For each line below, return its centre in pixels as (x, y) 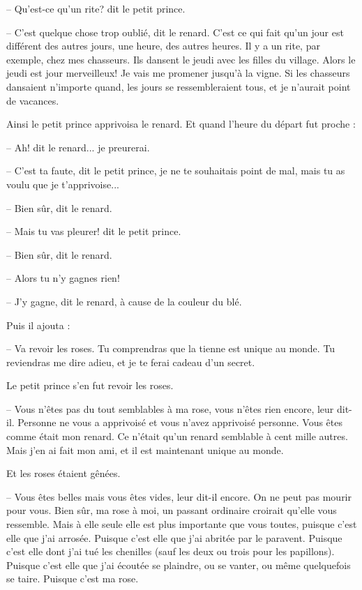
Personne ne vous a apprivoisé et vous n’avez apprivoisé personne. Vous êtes (180, 422)
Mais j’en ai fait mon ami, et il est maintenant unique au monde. (145, 449)
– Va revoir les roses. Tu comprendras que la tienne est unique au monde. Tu (171, 348)
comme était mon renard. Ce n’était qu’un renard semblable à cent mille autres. (177, 436)
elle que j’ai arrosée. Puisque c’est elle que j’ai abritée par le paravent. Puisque (174, 537)
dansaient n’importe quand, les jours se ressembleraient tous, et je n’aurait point (179, 86)
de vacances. (33, 100)
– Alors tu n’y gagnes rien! (63, 278)
